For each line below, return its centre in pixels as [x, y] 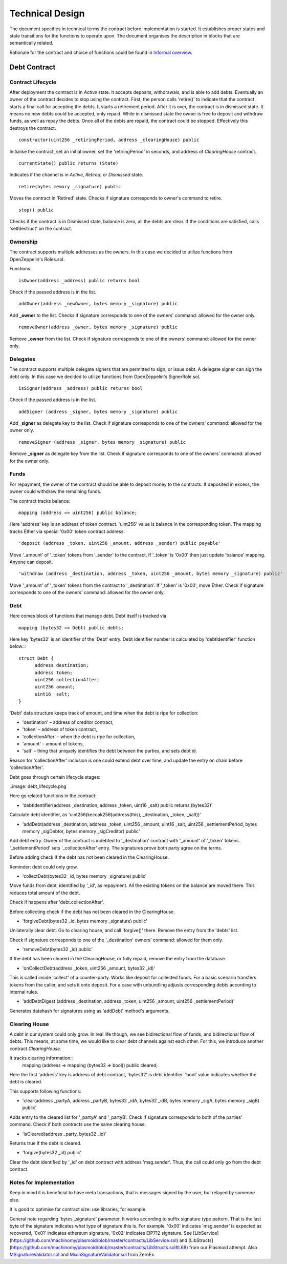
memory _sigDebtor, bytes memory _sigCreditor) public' [81, 831]
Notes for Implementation [42, 1182]
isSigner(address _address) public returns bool [81, 388]
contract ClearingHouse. [35, 1049]
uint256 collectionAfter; [67, 679]
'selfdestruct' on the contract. [41, 229]
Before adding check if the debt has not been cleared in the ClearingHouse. [89, 857]
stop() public [36, 210]
